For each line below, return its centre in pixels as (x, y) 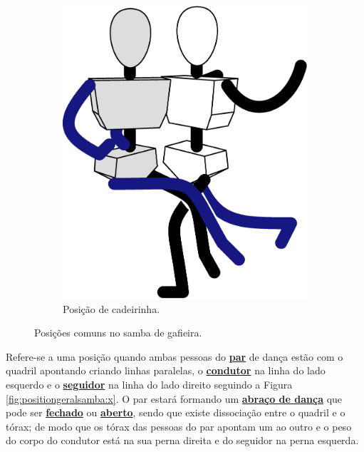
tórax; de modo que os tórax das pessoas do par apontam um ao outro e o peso (179, 426)
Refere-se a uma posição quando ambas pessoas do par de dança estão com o (175, 356)
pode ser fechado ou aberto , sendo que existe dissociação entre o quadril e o (176, 412)
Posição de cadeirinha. (111, 308)
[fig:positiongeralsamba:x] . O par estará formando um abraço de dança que (174, 398)
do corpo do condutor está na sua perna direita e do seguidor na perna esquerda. (182, 440)
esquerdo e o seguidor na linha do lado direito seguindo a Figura (149, 384)
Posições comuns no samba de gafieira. (118, 333)
